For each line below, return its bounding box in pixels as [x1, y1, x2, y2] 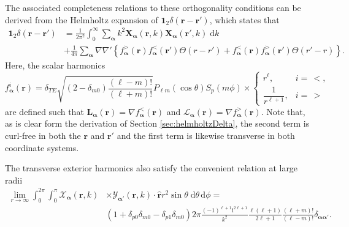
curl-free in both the [5, 129, 81, 142]
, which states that [209, 13, 280, 26]
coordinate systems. [5, 141, 79, 154]
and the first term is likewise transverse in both [117, 129, 295, 142]
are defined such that [5, 105, 84, 117]
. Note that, [261, 105, 305, 117]
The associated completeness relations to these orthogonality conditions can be [5, 1, 301, 13]
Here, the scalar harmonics [5, 58, 105, 71]
